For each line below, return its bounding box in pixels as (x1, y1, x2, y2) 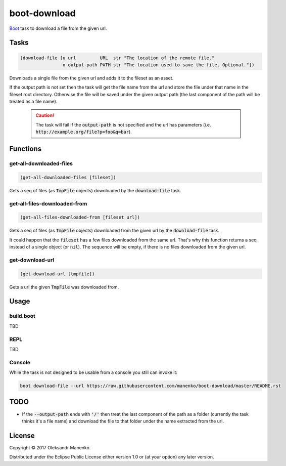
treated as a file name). (9, 99, 58, 105)
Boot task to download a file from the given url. (9, 25, 107, 31)
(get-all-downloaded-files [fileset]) (20, 175, 116, 180)
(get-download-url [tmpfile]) (20, 271, 95, 277)
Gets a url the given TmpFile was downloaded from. (9, 284, 119, 290)
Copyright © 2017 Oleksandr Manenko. (9, 444, 91, 450)
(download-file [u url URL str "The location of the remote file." (20, 55, 215, 61)
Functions (9, 145, 42, 153)
